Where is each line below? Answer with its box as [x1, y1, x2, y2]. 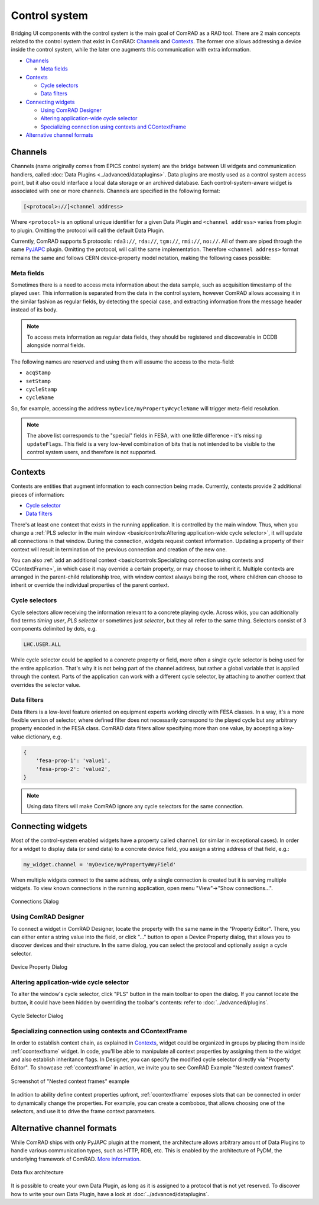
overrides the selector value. [11, 681, 81, 688]
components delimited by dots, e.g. [11, 625, 97, 632]
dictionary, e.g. [25, 733, 62, 740]
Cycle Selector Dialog [11, 1013, 64, 1020]
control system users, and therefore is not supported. [27, 449, 157, 456]
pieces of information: [11, 491, 65, 498]
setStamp [25, 378, 51, 384]
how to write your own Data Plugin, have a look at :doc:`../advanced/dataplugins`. [11, 1190, 209, 1197]
